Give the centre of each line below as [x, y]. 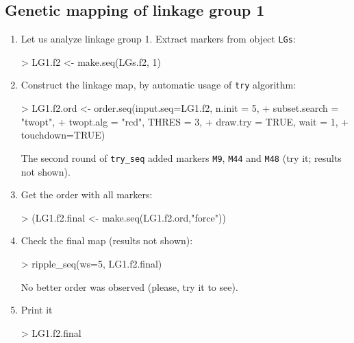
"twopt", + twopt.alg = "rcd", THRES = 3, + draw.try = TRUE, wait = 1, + [185, 121]
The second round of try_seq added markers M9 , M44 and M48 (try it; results [181, 157]
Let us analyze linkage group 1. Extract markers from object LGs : [158, 39]
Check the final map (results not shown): [107, 240]
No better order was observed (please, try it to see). [129, 286]
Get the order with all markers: [87, 194]
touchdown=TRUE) [63, 135]
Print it [37, 310]
